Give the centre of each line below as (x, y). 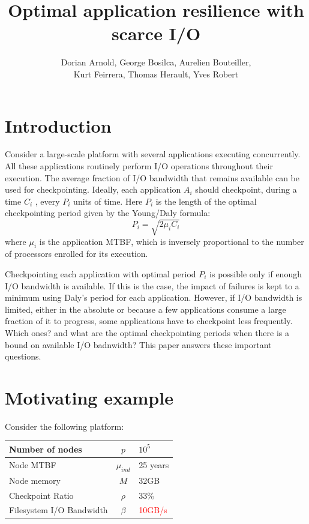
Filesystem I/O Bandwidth (58, 510)
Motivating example (89, 397)
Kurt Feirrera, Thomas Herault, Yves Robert (156, 74)
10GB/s (153, 510)
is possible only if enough (256, 273)
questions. (23, 356)
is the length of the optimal (206, 201)
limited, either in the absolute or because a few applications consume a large (145, 309)
